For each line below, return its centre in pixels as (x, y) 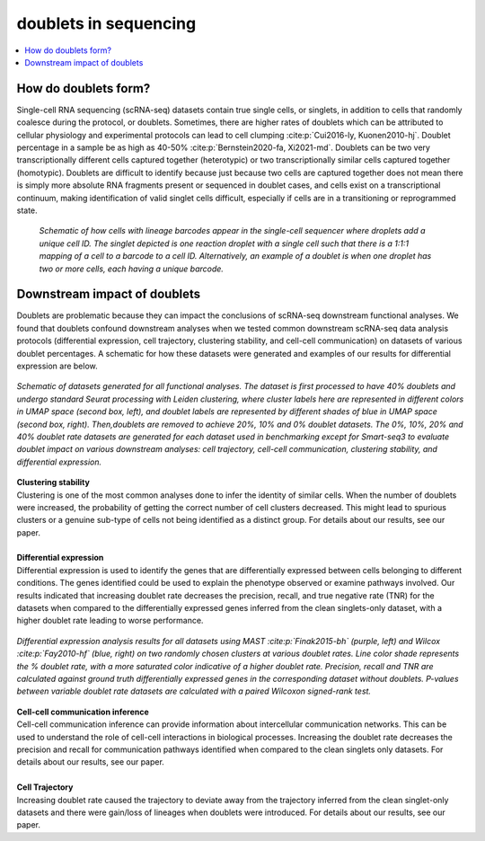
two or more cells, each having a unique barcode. (132, 269)
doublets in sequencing (106, 23)
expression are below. (57, 366)
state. (27, 210)
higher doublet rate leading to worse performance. (110, 621)
